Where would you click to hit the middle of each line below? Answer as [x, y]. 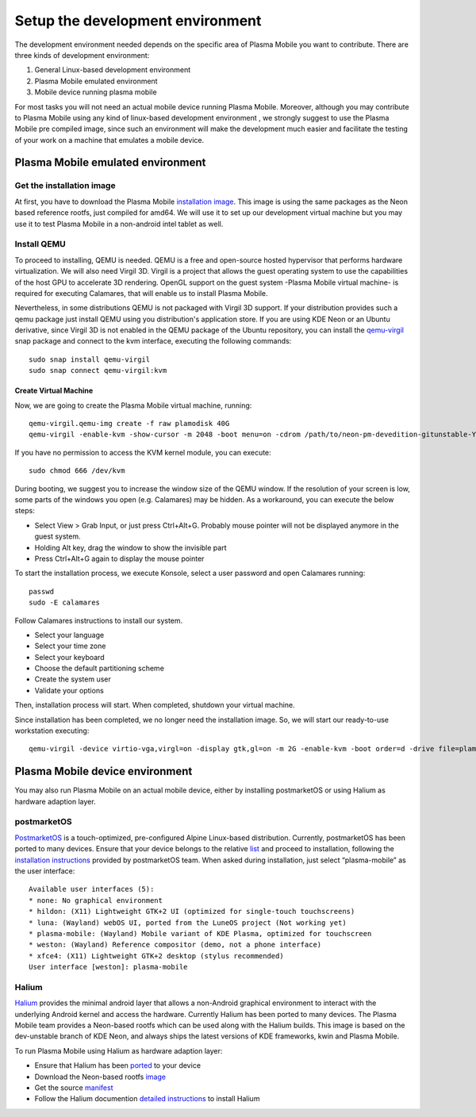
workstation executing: [52, 731]
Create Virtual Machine [54, 391]
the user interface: [45, 871]
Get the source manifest [74, 1088]
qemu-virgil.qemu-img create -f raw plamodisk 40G [129, 424]
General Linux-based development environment [113, 70]
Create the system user [73, 679]
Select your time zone [70, 646]
